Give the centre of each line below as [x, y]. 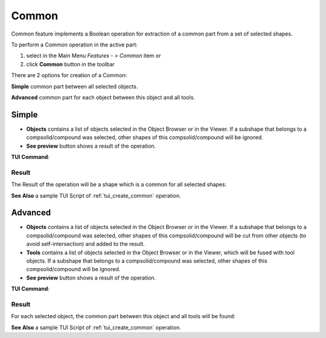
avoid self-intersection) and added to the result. [85, 244]
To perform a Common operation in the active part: [75, 45]
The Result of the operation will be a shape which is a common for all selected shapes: [119, 184]
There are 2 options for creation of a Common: [69, 75]
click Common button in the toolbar [70, 64]
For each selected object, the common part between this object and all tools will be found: [123, 316]
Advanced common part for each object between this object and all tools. [103, 97]
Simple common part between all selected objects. [75, 86]
